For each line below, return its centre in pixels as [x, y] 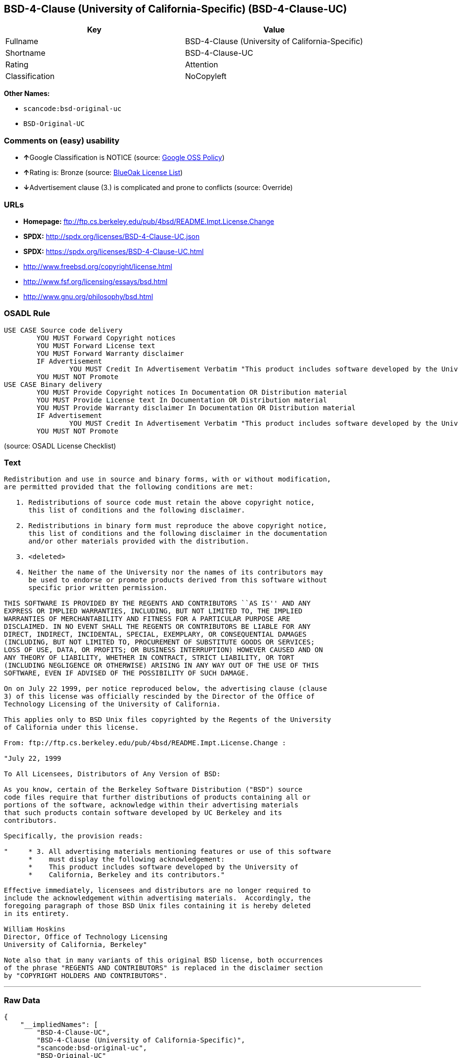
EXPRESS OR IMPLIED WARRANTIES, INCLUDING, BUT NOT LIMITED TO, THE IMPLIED [153, 611]
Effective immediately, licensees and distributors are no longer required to [157, 890]
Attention [202, 65]
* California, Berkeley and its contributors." [127, 875]
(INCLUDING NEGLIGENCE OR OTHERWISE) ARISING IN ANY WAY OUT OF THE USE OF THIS [162, 665]
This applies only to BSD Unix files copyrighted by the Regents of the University [168, 720]
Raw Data [22, 1000]
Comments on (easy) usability [62, 140]
